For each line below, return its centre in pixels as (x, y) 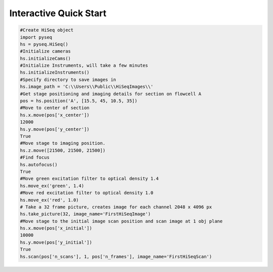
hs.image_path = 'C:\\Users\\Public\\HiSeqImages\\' (87, 87)
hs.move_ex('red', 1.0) (50, 200)
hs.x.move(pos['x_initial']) (56, 228)
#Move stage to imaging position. (63, 143)
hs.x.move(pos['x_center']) (55, 115)
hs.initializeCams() (45, 58)
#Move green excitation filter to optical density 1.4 (89, 179)
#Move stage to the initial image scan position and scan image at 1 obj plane (121, 221)
